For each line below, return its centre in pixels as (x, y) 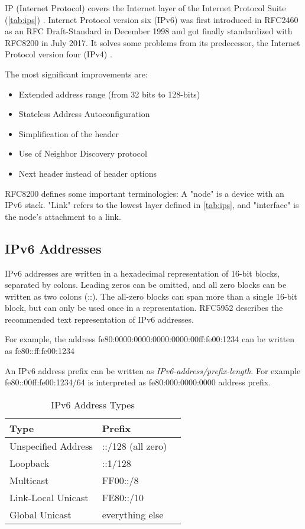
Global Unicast (40, 514)
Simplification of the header (69, 133)
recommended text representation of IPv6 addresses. (99, 319)
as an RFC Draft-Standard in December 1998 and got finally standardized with (149, 31)
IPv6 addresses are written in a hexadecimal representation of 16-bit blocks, (142, 273)
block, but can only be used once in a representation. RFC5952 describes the (144, 308)
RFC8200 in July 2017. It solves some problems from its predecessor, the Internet (152, 42)
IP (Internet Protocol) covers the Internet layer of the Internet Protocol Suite (145, 8)
